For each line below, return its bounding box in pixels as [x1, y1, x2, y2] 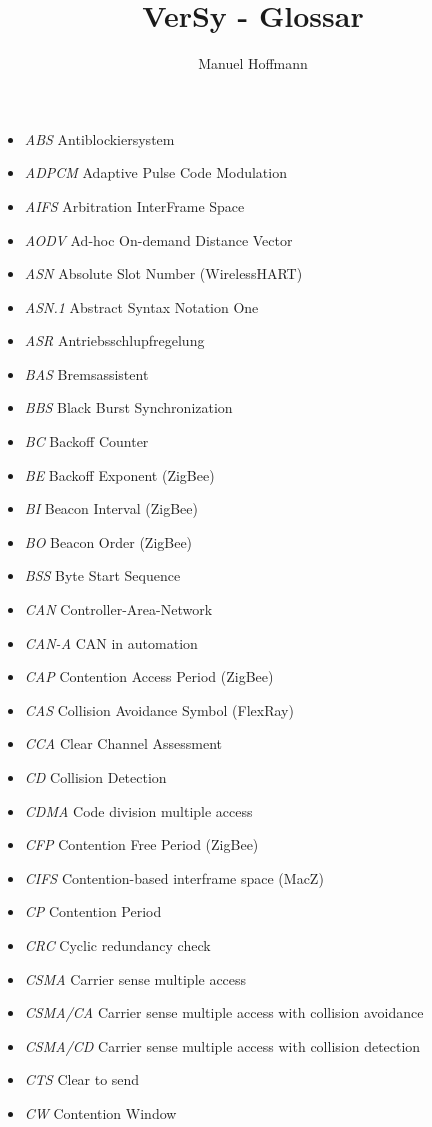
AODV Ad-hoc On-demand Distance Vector [24, 229, 293, 250]
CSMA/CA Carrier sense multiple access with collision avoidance [24, 1002, 424, 1023]
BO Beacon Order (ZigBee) [24, 531, 193, 552]
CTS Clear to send [24, 1069, 140, 1090]
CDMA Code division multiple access [24, 800, 253, 821]
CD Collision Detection [24, 767, 167, 787]
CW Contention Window [24, 1102, 177, 1123]
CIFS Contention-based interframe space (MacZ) [24, 867, 324, 888]
